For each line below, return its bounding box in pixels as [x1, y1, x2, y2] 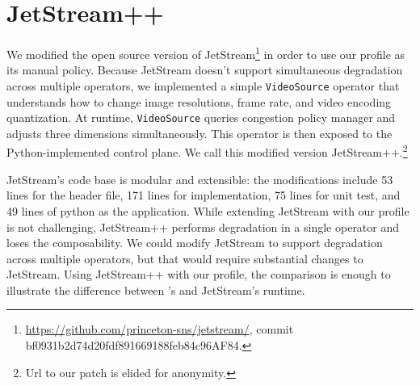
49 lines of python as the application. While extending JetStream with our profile [6, 202, 409, 219]
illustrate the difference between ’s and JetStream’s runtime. [6, 281, 305, 298]
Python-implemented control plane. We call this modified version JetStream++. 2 [6, 141, 408, 161]
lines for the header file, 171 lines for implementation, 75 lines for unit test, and [6, 187, 401, 203]
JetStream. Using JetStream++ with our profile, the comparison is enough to [6, 266, 391, 283]
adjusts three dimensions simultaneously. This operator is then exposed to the [6, 124, 393, 141]
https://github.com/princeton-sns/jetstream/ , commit [25, 321, 294, 338]
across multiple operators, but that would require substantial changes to [6, 250, 363, 266]
